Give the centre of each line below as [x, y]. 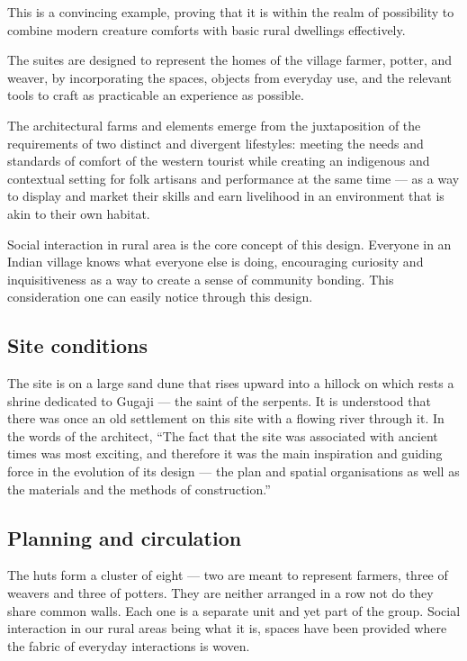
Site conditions [78, 345]
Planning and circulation [125, 537]
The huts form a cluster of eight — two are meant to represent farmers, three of [228, 575]
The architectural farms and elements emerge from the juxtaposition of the [214, 125]
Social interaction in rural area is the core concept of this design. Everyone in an [229, 244]
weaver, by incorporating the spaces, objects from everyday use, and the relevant [230, 77]
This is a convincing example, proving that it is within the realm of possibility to [231, 12]
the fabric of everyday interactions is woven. [129, 645]
